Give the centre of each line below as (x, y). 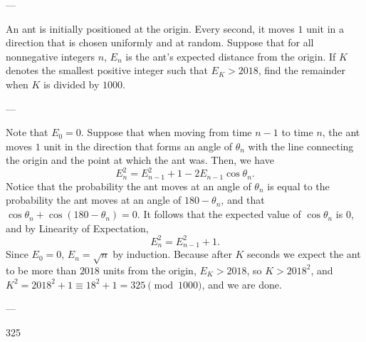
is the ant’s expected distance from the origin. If (231, 56)
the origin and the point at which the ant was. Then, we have (140, 160)
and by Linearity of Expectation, (77, 228)
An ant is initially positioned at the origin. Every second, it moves (150, 28)
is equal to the (298, 186)
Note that (27, 132)
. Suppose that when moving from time (166, 132)
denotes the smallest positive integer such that (107, 70)
